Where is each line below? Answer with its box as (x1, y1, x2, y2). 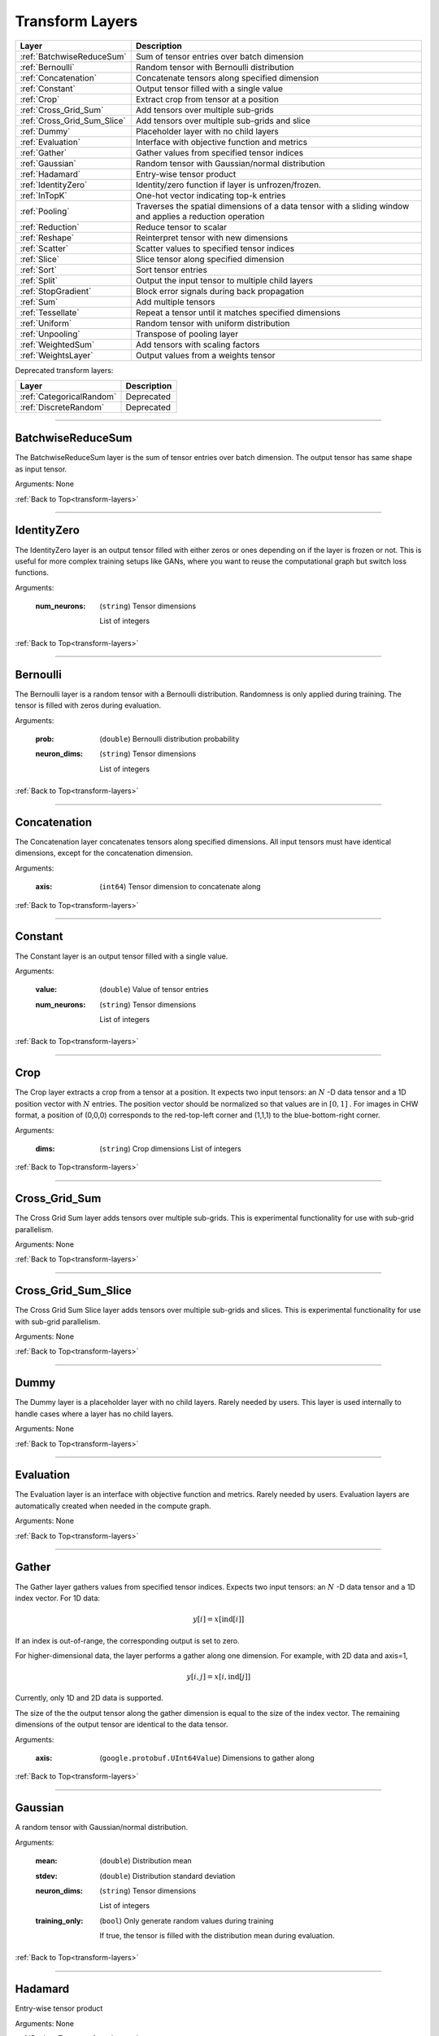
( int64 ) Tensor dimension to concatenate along (99, 882, 261, 892)
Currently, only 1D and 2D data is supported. (15, 1693, 164, 1703)
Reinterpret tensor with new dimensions (135, 232, 289, 244)
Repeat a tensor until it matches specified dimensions (135, 306, 341, 318)
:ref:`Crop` (20, 94, 60, 105)
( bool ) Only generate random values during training (99, 1915, 274, 1925)
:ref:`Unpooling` (20, 328, 80, 340)
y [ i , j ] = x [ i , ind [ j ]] (186, 1672, 251, 1682)
